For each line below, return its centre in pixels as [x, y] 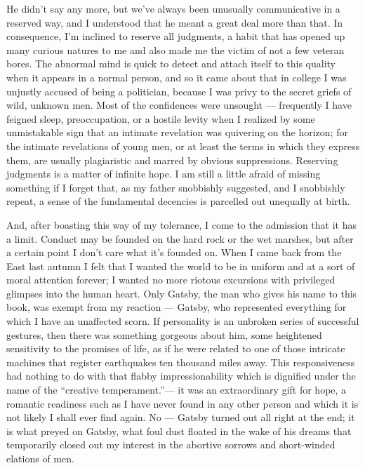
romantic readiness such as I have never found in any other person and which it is [182, 403]
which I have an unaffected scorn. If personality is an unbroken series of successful [183, 321]
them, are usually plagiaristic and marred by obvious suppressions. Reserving [172, 160]
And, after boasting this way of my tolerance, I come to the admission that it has [181, 224]
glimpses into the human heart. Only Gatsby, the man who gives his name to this [182, 293]
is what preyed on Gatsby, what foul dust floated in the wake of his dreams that [179, 430]
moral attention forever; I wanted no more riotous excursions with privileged [171, 280]
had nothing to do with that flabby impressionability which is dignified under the [181, 376]
